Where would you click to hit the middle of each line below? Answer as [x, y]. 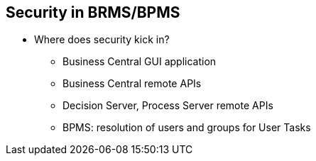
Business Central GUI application [140, 62]
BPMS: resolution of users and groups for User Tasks [187, 128]
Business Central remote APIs [132, 84]
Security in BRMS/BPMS [93, 12]
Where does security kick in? [102, 40]
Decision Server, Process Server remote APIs [168, 106]
